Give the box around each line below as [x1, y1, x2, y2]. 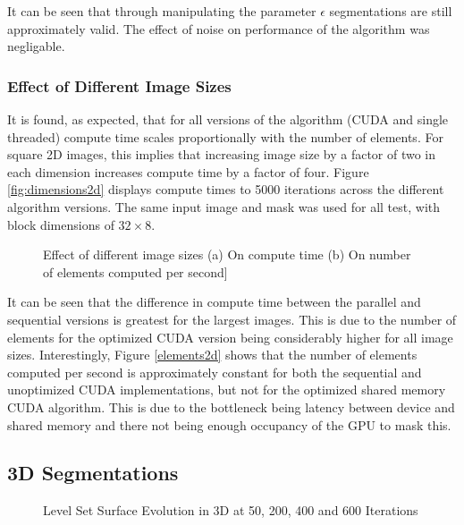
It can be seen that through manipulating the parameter [7, 2, 316, 20]
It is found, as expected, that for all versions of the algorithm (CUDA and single [7, 110, 449, 128]
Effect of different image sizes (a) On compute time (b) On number [43, 245, 411, 264]
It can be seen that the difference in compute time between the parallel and [7, 292, 421, 311]
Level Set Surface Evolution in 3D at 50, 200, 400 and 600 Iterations [43, 501, 418, 520]
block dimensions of [7, 215, 114, 233]
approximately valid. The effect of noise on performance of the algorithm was [7, 19, 430, 38]
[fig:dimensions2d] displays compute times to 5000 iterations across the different [7, 180, 444, 199]
